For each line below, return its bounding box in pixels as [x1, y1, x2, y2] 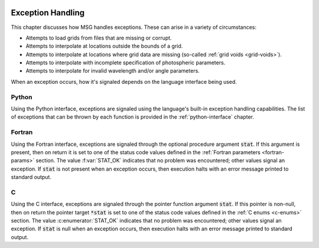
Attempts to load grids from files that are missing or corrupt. [25, 34, 172, 41]
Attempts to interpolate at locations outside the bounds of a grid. [25, 43, 183, 50]
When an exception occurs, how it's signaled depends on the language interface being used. [11, 78, 237, 85]
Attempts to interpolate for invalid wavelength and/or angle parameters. [25, 67, 200, 74]
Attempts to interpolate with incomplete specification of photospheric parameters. [25, 59, 226, 66]
